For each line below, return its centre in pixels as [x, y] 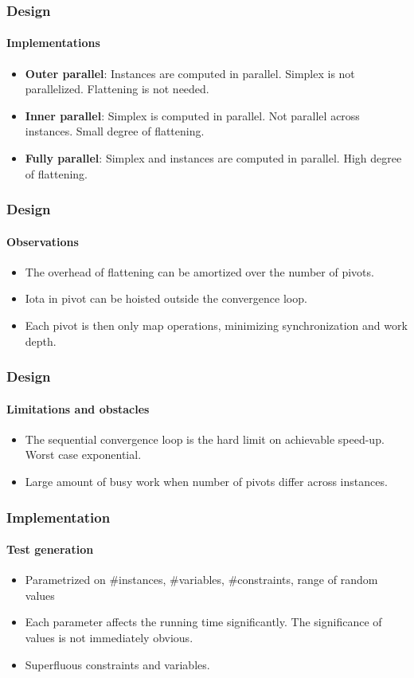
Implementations [53, 43]
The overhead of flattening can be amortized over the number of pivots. [199, 271]
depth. [41, 341]
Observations [43, 241]
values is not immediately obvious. [109, 638]
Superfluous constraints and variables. [117, 664]
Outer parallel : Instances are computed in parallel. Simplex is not [190, 73]
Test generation [50, 549]
